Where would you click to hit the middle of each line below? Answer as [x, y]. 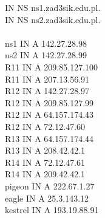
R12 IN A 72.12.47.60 [45, 126]
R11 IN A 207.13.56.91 [47, 79]
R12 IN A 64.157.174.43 [49, 114]
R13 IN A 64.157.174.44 [49, 138]
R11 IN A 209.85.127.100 [52, 66]
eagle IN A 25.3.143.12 [47, 198]
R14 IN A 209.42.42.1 [45, 174]
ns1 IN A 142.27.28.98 [46, 43]
